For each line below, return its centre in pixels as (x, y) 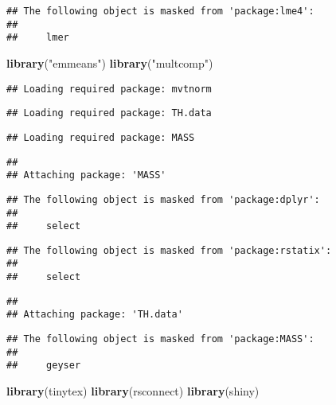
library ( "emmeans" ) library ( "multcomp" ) (110, 62)
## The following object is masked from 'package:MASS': (160, 339)
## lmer (38, 38)
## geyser (44, 366)
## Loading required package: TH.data (109, 113)
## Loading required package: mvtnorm (109, 89)
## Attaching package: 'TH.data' (95, 315)
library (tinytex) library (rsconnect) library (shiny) (133, 391)
